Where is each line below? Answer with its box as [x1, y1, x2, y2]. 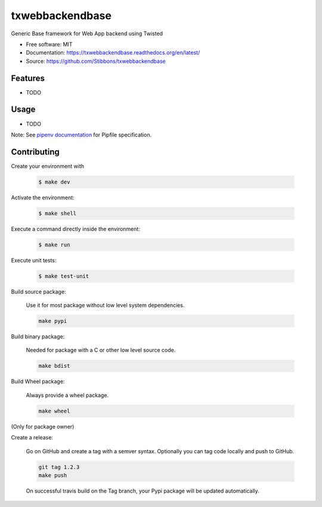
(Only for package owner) [11, 423, 75, 430]
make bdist [38, 362, 70, 369]
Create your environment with [11, 162, 85, 170]
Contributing [11, 146, 60, 157]
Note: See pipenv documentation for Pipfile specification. [11, 131, 152, 138]
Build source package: [11, 288, 66, 295]
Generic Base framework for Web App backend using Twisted [11, 30, 163, 37]
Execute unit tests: [11, 256, 57, 264]
